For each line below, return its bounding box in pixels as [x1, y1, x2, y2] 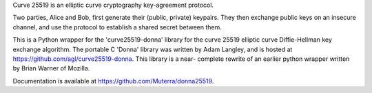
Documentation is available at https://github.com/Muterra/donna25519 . [12, 77, 214, 85]
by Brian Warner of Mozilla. [12, 64, 90, 72]
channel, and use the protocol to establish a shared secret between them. [12, 23, 222, 31]
